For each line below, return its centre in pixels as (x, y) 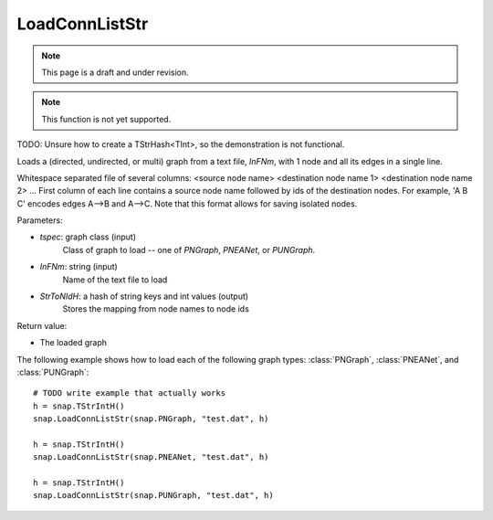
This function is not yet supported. (106, 119)
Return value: (42, 325)
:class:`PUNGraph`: (53, 372)
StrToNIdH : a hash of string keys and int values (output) (144, 296)
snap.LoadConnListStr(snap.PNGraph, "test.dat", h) (151, 419)
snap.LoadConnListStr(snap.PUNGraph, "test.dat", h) (153, 495)
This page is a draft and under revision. (115, 72)
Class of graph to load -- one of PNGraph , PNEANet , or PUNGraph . (189, 249)
